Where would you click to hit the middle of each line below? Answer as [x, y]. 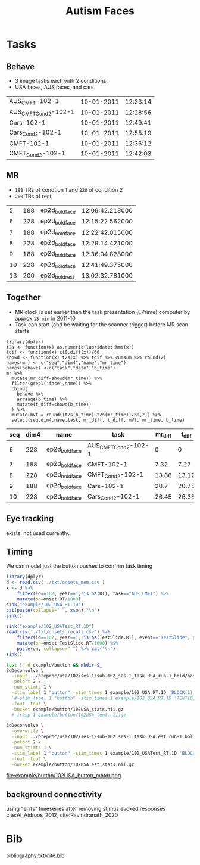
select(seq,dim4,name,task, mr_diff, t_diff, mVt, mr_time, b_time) [98, 420]
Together [24, 298]
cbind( [20, 388]
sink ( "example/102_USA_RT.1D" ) [45, 605]
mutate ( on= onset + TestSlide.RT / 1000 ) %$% [68, 643]
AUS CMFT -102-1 [34, 102]
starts [22, 331]
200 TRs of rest [33, 196]
